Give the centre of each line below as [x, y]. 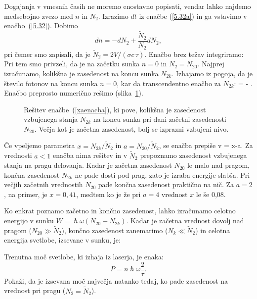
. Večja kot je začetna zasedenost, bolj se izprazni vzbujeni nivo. [131, 128]
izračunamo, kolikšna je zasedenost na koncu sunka [81, 73]
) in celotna [213, 230]
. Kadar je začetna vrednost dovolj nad [185, 221]
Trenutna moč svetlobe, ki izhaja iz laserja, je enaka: [84, 257]
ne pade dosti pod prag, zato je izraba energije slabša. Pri [162, 174]
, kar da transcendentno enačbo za [169, 83]
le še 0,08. [211, 194]
